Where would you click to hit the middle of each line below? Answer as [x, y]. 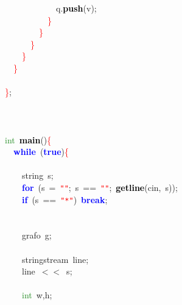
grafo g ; [37, 235]
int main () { [28, 139]
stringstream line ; [55, 259]
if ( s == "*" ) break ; [65, 199]
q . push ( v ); [76, 8]
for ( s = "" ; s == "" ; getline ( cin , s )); [100, 187]
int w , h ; [37, 295]
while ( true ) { [41, 152]
